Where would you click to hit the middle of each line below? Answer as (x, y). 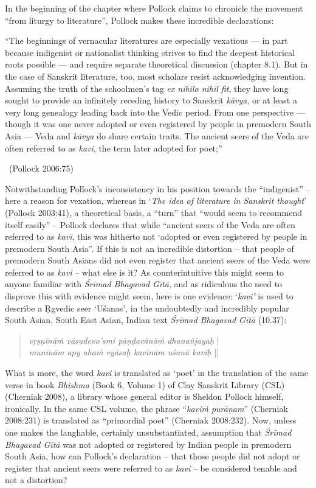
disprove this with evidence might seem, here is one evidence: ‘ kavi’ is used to (149, 296)
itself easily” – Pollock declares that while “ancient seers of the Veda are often (150, 224)
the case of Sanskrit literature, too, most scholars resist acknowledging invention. (155, 76)
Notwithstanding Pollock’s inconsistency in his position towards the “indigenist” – (158, 188)
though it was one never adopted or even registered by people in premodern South (158, 124)
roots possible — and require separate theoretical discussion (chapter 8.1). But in (156, 64)
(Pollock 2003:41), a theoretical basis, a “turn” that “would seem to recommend (153, 212)
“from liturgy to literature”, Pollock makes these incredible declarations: (139, 20)
